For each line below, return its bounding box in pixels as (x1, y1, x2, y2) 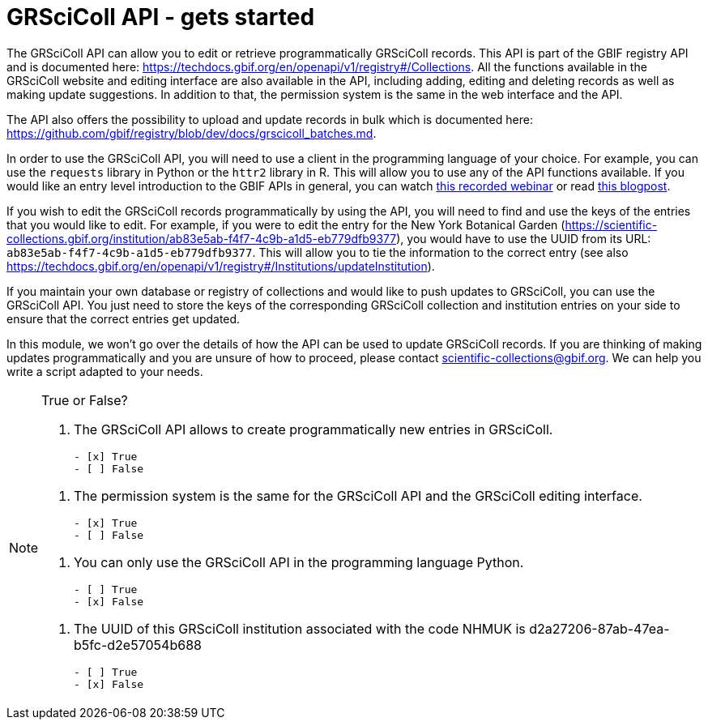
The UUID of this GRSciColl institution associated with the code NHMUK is (74, 620, 526, 637)
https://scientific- (565, 217, 658, 232)
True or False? (41, 391, 128, 408)
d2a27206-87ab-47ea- (529, 620, 670, 637)
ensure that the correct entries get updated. (6, 311, 241, 326)
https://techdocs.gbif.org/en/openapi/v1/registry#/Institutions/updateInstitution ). (6, 258, 435, 273)
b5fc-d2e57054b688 (74, 636, 202, 653)
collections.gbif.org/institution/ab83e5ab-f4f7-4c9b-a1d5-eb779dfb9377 (6, 231, 397, 246)
